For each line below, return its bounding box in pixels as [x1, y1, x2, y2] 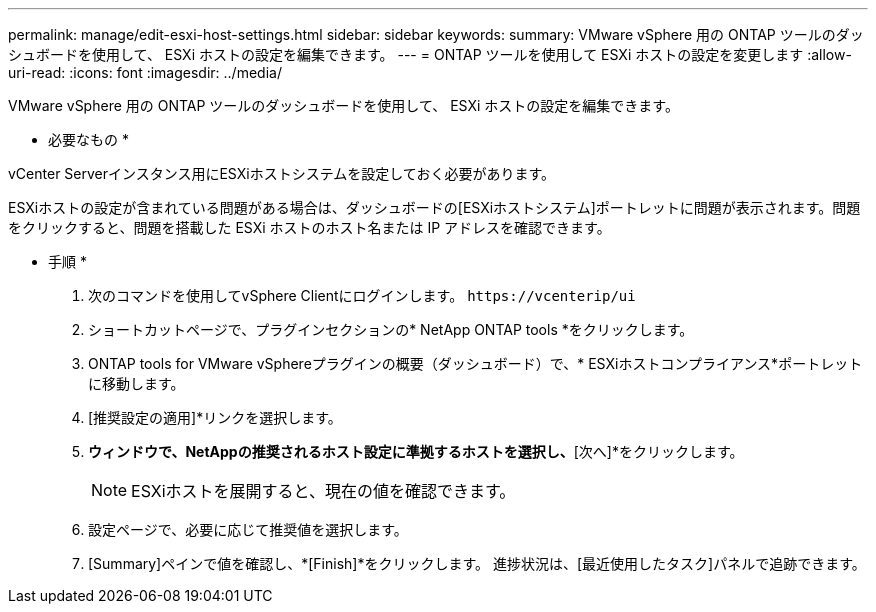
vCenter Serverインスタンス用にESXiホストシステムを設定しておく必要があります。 [8, 165, 555, 182]
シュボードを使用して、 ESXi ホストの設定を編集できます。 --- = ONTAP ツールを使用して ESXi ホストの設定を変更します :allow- [8, 46, 852, 63]
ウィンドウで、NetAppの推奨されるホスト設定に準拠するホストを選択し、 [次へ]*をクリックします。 [88, 443, 744, 460]
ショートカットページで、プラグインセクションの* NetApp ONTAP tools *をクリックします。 [88, 321, 694, 338]
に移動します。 [88, 375, 185, 392]
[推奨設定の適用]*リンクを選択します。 [88, 409, 342, 426]
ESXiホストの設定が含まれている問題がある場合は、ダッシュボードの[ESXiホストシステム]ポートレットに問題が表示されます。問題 [8, 199, 861, 216]
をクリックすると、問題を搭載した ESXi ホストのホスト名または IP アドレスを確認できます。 [8, 219, 611, 236]
